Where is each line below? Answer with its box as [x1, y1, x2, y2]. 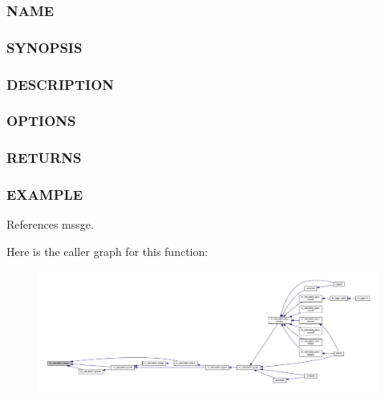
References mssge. [6, 216, 94, 233]
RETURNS [6, 148, 82, 168]
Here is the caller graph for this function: [6, 243, 209, 260]
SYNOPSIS [6, 37, 83, 57]
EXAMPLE [6, 185, 83, 205]
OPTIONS [6, 111, 76, 131]
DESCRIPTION [6, 74, 115, 94]
